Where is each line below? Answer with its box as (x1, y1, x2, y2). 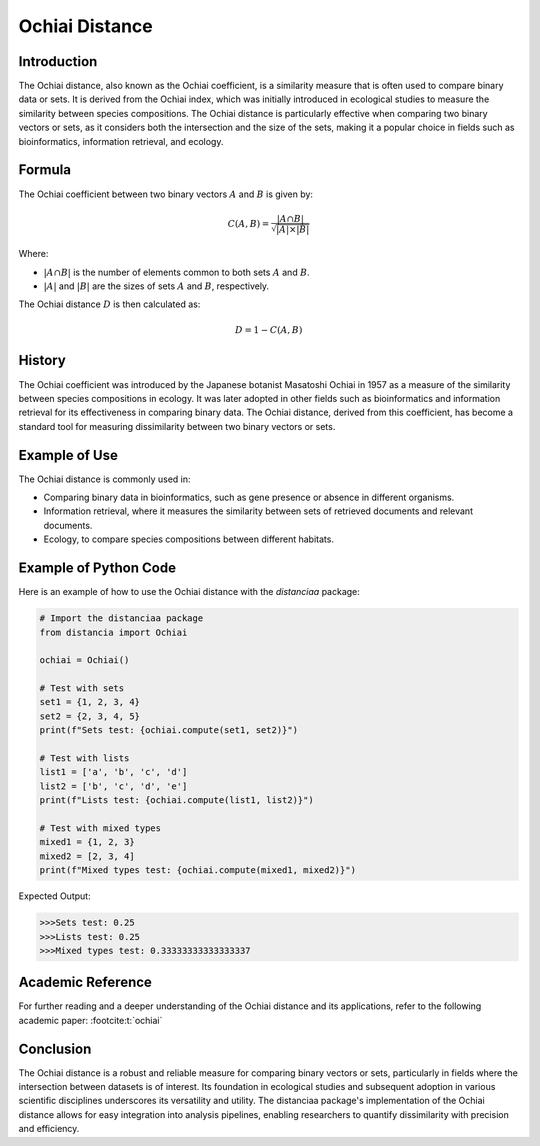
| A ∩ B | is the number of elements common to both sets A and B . (43, 266, 310, 278)
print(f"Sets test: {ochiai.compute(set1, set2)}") (39, 725, 299, 736)
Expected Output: (18, 890, 91, 902)
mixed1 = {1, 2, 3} (39, 836, 135, 848)
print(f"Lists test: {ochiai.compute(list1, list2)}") (39, 795, 314, 806)
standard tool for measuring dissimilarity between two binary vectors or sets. (18, 420, 336, 432)
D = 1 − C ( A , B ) (235, 325, 303, 336)
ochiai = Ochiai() (39, 655, 130, 666)
